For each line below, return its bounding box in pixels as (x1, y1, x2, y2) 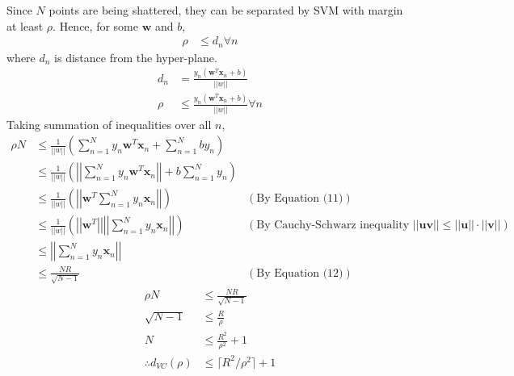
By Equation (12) (256, 267, 343, 279)
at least (6, 17, 44, 34)
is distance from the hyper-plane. (54, 48, 217, 65)
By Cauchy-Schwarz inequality (256, 219, 410, 232)
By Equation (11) (256, 193, 343, 205)
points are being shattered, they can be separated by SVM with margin (48, 2, 403, 18)
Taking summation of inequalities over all (6, 115, 212, 132)
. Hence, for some (53, 17, 138, 34)
